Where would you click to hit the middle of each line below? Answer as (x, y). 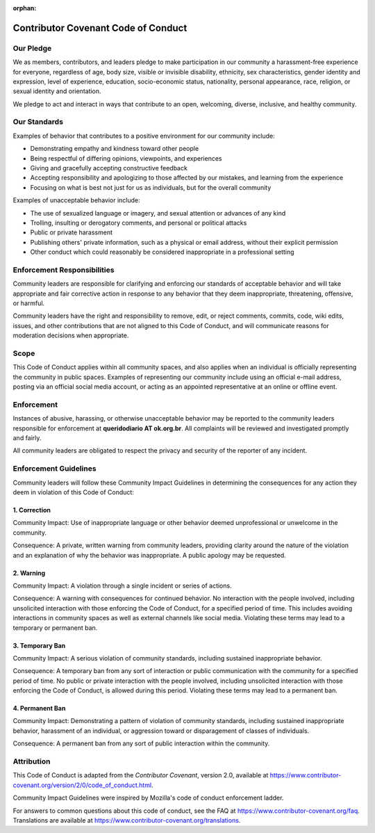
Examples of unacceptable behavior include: (76, 200)
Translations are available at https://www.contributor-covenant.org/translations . (127, 820)
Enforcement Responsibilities (64, 270)
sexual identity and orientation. (57, 91)
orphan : (25, 8)
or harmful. (29, 303)
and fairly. (27, 438)
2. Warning (29, 573)
